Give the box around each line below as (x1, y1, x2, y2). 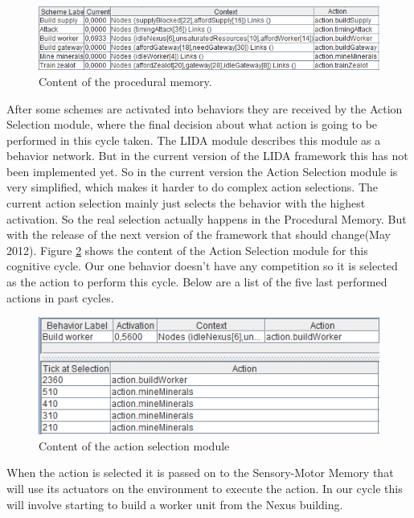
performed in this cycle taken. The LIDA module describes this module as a (6, 131, 381, 148)
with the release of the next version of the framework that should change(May (6, 226, 391, 243)
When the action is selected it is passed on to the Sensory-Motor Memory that (6, 464, 394, 481)
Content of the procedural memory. (39, 72, 212, 89)
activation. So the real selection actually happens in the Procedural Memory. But (6, 210, 407, 227)
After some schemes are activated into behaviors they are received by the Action (6, 100, 403, 117)
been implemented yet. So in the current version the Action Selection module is (6, 162, 398, 179)
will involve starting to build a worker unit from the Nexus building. (6, 495, 343, 512)
